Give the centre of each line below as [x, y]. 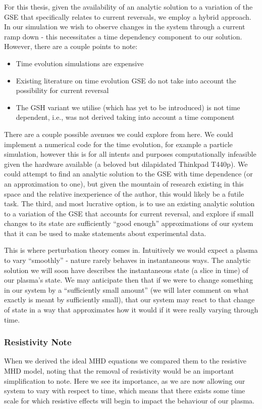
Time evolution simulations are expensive [80, 63]
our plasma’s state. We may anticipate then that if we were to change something [129, 280]
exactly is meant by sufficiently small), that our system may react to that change [129, 300]
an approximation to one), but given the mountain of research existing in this [124, 183]
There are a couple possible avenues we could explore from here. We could [119, 134]
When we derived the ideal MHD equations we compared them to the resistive [125, 361]
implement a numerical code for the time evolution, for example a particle [118, 144]
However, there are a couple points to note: [71, 46]
